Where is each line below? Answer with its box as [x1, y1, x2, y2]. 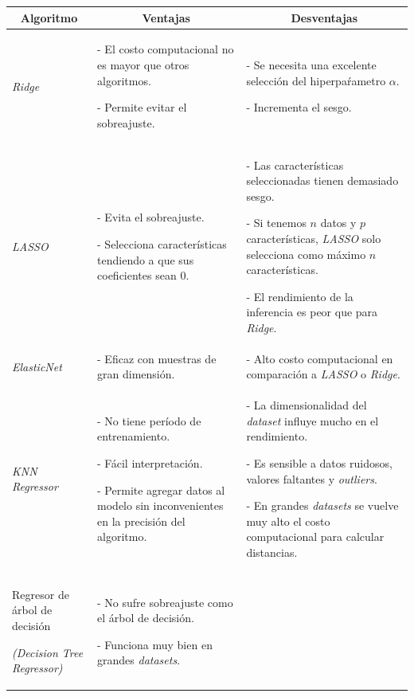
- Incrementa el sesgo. [246, 99, 352, 116]
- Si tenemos [246, 214, 307, 231]
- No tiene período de [97, 412, 201, 429]
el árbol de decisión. [97, 609, 194, 626]
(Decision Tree [12, 644, 84, 660]
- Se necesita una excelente [246, 56, 377, 72]
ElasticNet [12, 358, 62, 374]
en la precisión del [97, 512, 186, 529]
